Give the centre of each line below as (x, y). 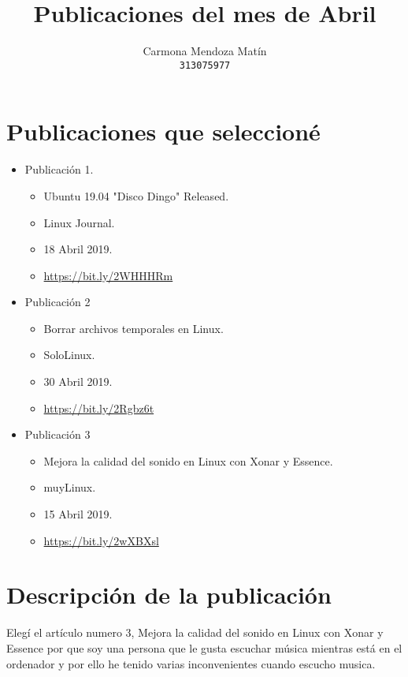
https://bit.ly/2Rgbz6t (99, 408)
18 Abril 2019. (78, 249)
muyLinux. (70, 487)
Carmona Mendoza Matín (205, 51)
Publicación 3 (57, 434)
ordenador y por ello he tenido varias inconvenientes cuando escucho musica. (191, 663)
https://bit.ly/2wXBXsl (101, 540)
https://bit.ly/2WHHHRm (108, 275)
